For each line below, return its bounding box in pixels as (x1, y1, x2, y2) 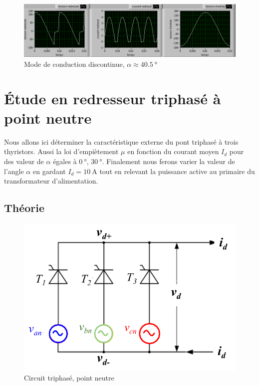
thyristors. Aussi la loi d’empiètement (4, 146, 119, 157)
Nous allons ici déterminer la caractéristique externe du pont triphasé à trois (4, 136, 239, 147)
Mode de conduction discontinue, (24, 58, 125, 69)
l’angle (4, 166, 24, 176)
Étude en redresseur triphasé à (4, 88, 221, 108)
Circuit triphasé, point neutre (24, 373, 114, 383)
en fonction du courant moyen (127, 146, 219, 157)
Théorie (4, 200, 45, 215)
